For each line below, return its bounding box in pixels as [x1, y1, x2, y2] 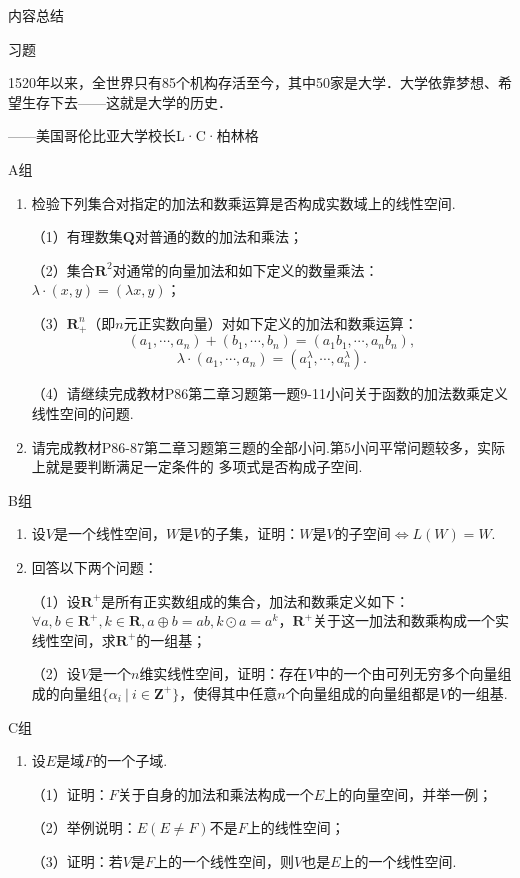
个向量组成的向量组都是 [285, 682, 440, 703]
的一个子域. [93, 750, 168, 771]
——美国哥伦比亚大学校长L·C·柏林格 [8, 125, 259, 146]
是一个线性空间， [53, 523, 166, 544]
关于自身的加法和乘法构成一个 [117, 783, 314, 804]
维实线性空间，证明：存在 [139, 663, 308, 684]
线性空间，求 [31, 629, 116, 650]
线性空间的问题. [31, 402, 134, 423]
